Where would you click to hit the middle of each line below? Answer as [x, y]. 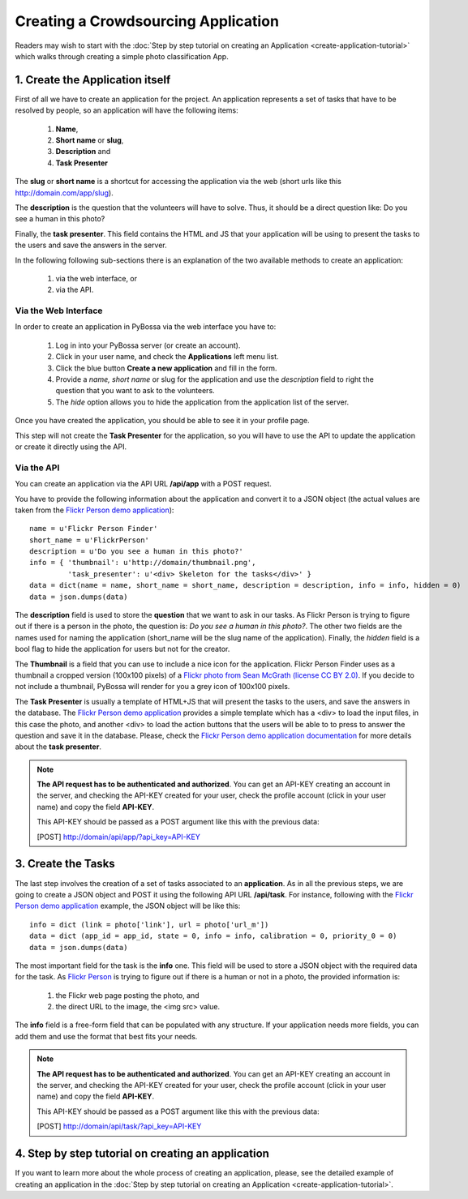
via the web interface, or [97, 278]
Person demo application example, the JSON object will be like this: [128, 906]
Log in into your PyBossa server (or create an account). [148, 345]
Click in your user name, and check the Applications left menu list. [167, 357]
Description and [83, 152]
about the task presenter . [58, 747]
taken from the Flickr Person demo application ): [94, 510]
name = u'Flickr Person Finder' [94, 529]
